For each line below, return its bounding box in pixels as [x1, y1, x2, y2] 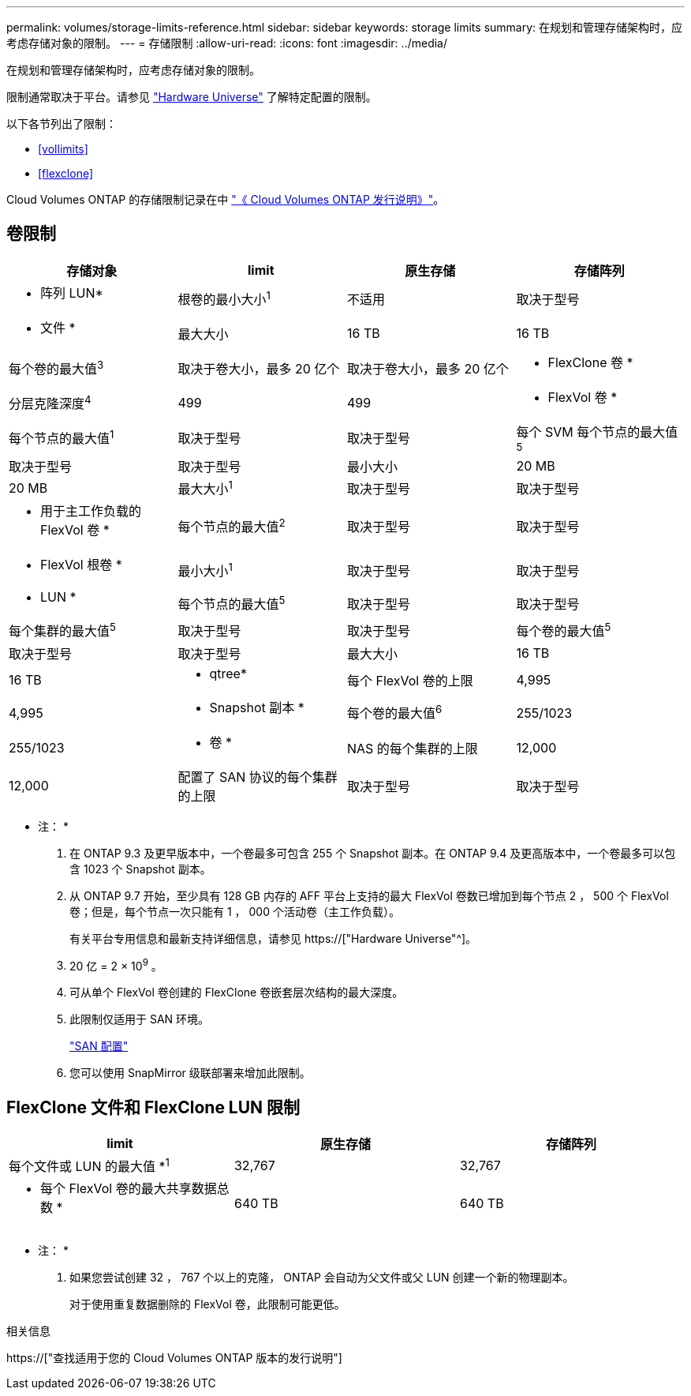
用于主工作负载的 [40, 503, 142, 520]
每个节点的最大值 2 [177, 516, 286, 535]
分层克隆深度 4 [9, 392, 92, 411]
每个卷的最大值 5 [516, 621, 611, 640]
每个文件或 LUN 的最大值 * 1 [9, 1156, 170, 1175]
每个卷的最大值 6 [347, 703, 443, 722]
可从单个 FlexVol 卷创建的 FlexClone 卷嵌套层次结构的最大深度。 [69, 985, 404, 1000]
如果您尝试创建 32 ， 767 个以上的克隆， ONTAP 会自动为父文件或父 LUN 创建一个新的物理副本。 [69, 1270, 574, 1285]
